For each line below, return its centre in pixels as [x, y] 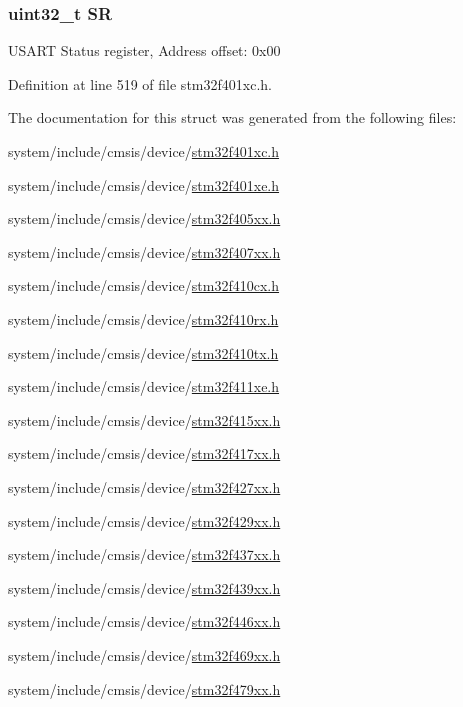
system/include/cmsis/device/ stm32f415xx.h [144, 419]
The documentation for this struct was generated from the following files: [232, 117]
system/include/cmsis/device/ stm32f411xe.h [144, 386]
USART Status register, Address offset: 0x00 [144, 50]
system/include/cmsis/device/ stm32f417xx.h [144, 453]
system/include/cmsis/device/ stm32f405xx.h [144, 218]
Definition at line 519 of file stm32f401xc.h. [140, 83]
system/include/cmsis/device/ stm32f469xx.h [144, 654]
